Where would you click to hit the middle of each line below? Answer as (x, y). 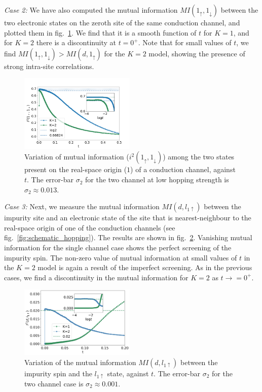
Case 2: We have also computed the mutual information (91, 10)
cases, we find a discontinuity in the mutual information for (96, 277)
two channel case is (54, 383)
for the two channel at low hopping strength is (157, 179)
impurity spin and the (58, 373)
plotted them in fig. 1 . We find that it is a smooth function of (100, 32)
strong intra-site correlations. (49, 66)
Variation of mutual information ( (77, 157)
